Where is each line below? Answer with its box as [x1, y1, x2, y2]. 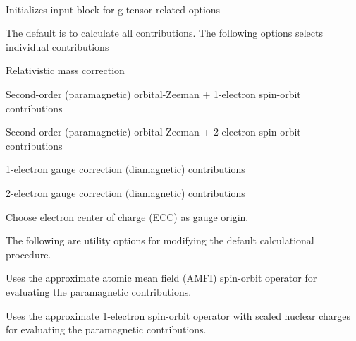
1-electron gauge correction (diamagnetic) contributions [6, 162, 245, 177]
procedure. [6, 246, 51, 261]
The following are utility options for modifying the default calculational [6, 233, 314, 248]
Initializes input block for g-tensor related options [6, 1, 221, 16]
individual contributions [6, 39, 109, 54]
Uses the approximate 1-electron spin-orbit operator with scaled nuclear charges [6, 308, 351, 323]
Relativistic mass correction [6, 63, 125, 78]
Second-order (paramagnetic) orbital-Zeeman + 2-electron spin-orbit [6, 124, 301, 139]
